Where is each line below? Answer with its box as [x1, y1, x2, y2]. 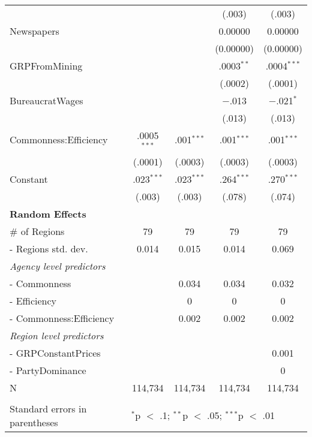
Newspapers [10, 24, 59, 38]
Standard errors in [10, 401, 87, 415]
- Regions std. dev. [10, 241, 88, 255]
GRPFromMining [10, 59, 83, 73]
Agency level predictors [10, 258, 106, 273]
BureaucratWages [10, 94, 83, 107]
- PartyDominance [10, 363, 86, 377]
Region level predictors [10, 328, 104, 342]
